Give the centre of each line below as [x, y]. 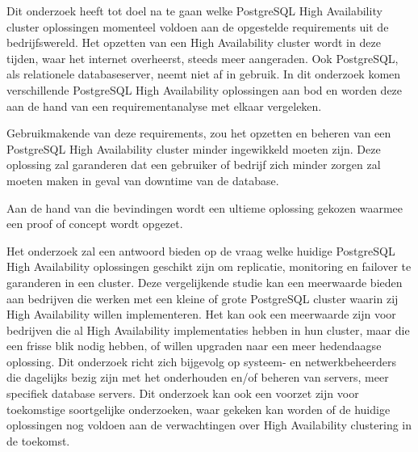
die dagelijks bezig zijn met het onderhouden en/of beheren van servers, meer [198, 377]
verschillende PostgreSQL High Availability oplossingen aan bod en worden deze [205, 89]
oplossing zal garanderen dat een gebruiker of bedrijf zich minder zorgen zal [194, 165]
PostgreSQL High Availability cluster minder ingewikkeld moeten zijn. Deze [194, 148]
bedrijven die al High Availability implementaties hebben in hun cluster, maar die [208, 329]
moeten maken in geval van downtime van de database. [143, 180]
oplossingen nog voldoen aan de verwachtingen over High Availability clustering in [209, 425]
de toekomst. [38, 440]
